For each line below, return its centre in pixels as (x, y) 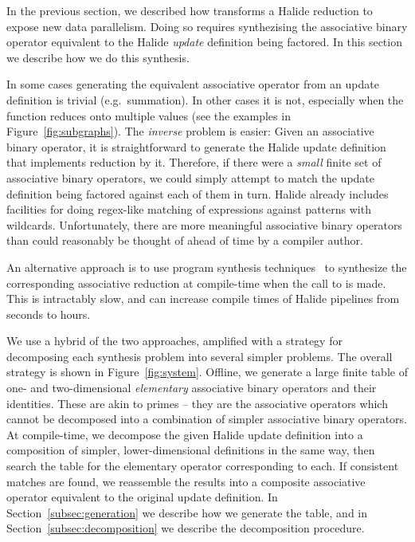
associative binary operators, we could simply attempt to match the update (191, 177)
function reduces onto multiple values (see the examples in (149, 115)
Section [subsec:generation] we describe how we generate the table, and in (187, 512)
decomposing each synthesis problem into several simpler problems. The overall (200, 356)
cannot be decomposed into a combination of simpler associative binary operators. (207, 419)
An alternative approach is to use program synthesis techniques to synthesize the (207, 267)
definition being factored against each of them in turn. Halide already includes (198, 193)
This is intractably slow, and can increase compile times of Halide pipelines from (203, 298)
